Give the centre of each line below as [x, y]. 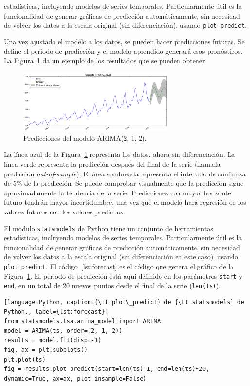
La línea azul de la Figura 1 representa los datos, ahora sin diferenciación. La [120, 154]
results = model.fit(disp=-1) [53, 340]
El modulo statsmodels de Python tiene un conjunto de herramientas [108, 228]
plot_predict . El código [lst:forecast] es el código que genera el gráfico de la [119, 266]
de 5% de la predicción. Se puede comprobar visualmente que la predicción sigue [124, 183]
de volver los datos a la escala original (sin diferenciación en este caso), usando [121, 257]
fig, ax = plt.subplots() [46, 350]
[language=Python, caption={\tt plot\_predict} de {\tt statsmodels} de [124, 302]
